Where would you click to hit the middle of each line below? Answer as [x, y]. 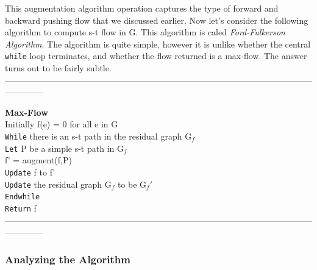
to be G [132, 184]
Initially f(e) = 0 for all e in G [62, 124]
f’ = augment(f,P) [38, 160]
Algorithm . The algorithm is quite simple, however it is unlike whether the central [158, 44]
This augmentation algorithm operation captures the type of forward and [142, 8]
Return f [21, 208]
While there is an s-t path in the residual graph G [98, 136]
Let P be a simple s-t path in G [64, 148]
